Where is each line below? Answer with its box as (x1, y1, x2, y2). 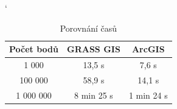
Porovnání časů (60, 21, 117, 34)
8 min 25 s (74, 88, 113, 101)
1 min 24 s (128, 88, 168, 101)
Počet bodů (9, 43, 58, 55)
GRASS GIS (67, 43, 120, 55)
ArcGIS (131, 43, 165, 55)
